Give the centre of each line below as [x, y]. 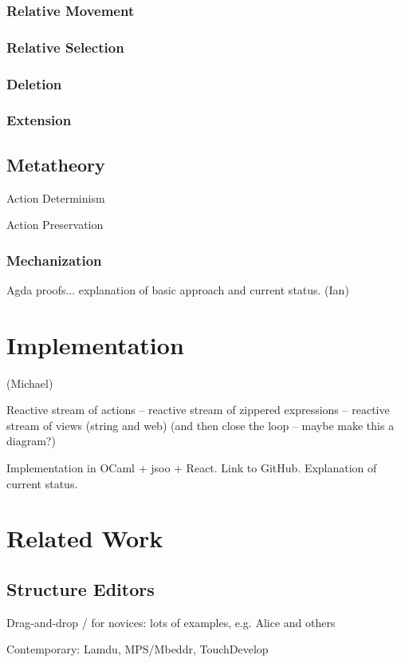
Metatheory [56, 164]
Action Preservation [55, 225]
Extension [39, 120]
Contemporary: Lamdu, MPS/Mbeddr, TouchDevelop [138, 649]
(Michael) [30, 383]
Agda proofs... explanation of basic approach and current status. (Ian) [178, 289]
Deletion [34, 83]
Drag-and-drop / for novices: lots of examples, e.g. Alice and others [171, 622]
